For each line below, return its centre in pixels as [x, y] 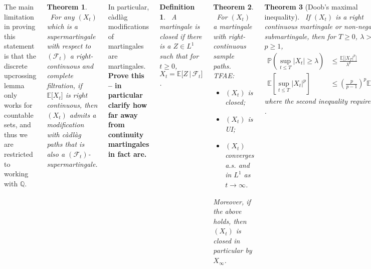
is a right [349, 16]
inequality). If [287, 16]
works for [18, 104]
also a [56, 154]
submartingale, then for [300, 36]
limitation [19, 16]
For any [62, 16]
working [16, 174]
